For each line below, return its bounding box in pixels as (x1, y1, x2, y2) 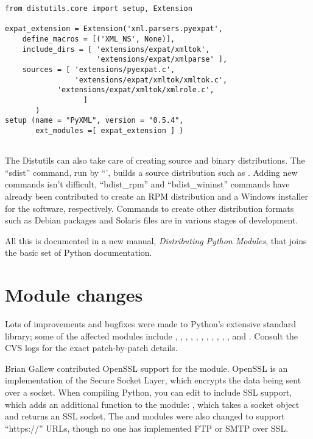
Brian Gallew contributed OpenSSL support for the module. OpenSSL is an (5, 361, 288, 374)
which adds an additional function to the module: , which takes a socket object (5, 397, 300, 410)
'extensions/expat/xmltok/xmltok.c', (74, 75, 228, 84)
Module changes (5, 282, 143, 307)
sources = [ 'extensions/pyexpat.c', (22, 65, 175, 74)
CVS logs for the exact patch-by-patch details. (5, 341, 178, 354)
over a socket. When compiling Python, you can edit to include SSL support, (5, 386, 292, 399)
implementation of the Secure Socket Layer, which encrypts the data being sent (5, 374, 301, 386)
